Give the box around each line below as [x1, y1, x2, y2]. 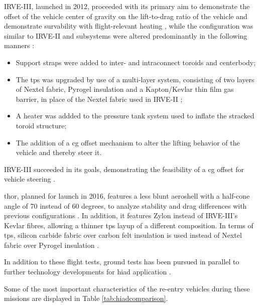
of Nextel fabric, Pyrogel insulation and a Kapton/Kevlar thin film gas [16, 84, 234, 94]
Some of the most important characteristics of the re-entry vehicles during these [4, 283, 250, 293]
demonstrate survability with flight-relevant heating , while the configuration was [4, 21, 253, 31]
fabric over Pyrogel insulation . [4, 239, 99, 250]
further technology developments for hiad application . [4, 266, 171, 277]
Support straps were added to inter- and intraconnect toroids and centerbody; [16, 57, 256, 67]
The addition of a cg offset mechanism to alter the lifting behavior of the [16, 137, 240, 147]
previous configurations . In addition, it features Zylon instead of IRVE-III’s [4, 210, 238, 221]
